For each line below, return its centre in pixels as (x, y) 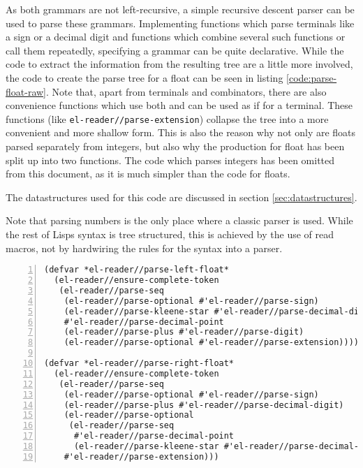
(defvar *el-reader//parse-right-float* (139, 364)
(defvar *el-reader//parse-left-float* (136, 270)
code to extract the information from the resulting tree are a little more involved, (179, 64)
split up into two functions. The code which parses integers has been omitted (170, 160)
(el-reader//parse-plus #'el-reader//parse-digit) (184, 332)
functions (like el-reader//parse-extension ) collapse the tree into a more (167, 118)
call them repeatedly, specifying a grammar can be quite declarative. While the (175, 50)
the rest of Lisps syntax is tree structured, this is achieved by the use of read (170, 234)
